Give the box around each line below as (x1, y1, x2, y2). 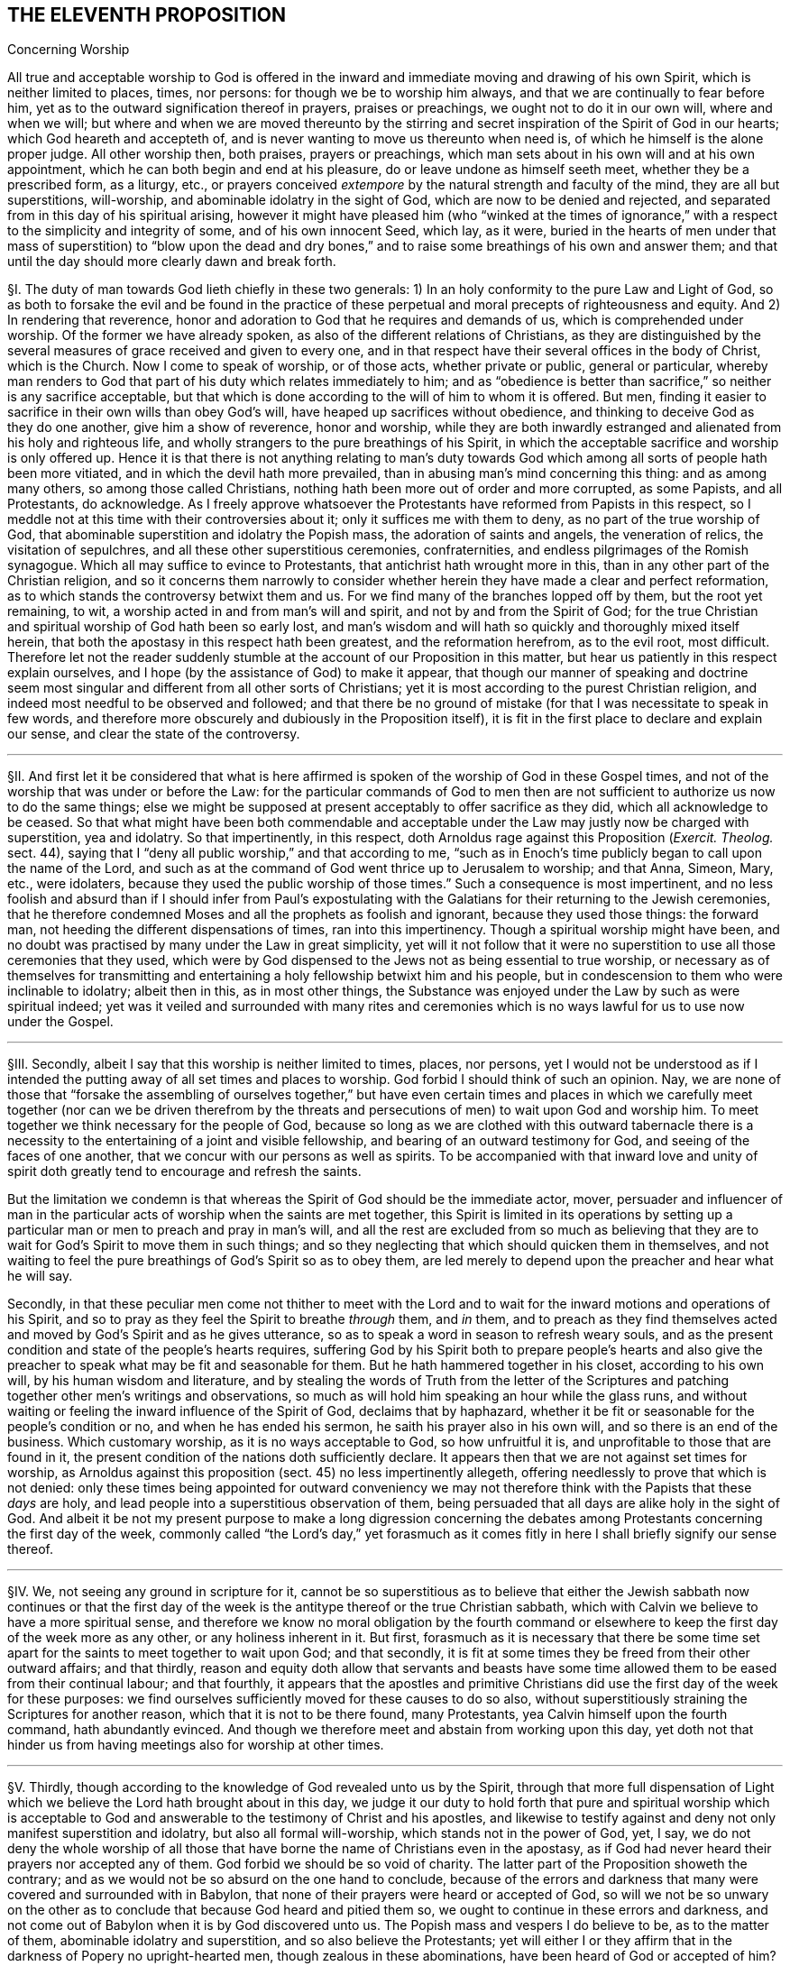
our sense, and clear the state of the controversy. (7, 726, 300, 742)
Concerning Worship (7, 41, 130, 58)
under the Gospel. (7, 1014, 114, 1030)
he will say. (7, 1268, 73, 1284)
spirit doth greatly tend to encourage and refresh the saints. (7, 1163, 362, 1180)
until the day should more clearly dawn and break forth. (7, 253, 336, 270)
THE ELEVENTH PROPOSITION (7, 4, 287, 26)
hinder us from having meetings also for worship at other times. (7, 1737, 384, 1753)
